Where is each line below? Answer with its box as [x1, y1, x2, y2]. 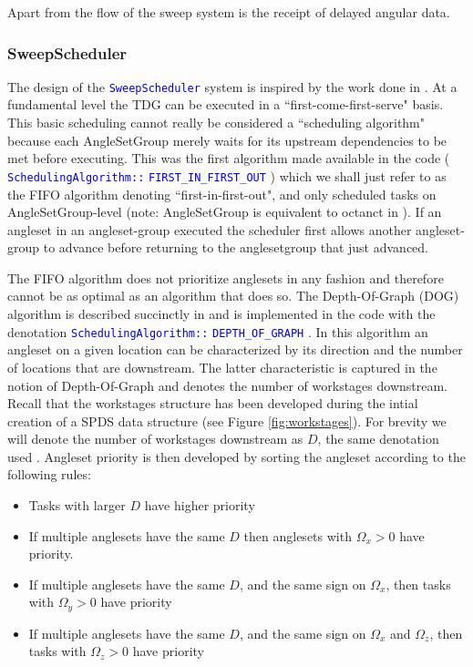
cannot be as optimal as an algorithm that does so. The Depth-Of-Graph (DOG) [7, 286, 459, 305]
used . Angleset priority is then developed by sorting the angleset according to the [7, 446, 466, 466]
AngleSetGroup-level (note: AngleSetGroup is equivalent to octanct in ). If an [7, 202, 442, 221]
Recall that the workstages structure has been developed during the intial [7, 394, 418, 413]
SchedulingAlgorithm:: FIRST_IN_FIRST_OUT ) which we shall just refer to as [7, 166, 447, 185]
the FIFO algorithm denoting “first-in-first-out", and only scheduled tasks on [7, 184, 437, 203]
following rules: [7, 465, 91, 484]
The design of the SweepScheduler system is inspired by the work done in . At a [7, 77, 458, 96]
